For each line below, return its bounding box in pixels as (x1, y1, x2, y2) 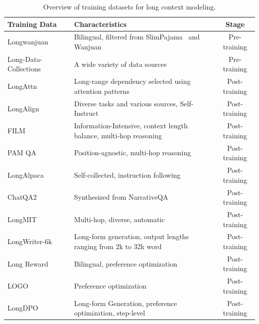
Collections (7, 63, 41, 74)
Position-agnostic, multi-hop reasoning (74, 147, 191, 158)
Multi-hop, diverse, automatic (74, 214, 165, 224)
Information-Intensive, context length (74, 120, 188, 131)
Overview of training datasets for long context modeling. (43, 1, 216, 11)
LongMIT (7, 214, 37, 224)
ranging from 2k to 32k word (74, 241, 162, 251)
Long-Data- (7, 53, 42, 64)
